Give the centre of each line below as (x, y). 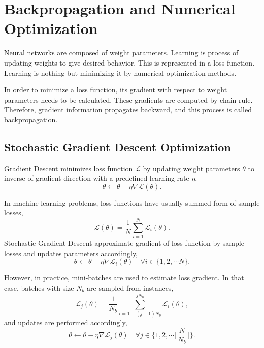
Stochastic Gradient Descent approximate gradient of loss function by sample (124, 243)
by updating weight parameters (191, 168)
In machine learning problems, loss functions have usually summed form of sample (132, 202)
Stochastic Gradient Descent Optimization (118, 147)
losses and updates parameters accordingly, (71, 253)
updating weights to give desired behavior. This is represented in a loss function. (129, 62)
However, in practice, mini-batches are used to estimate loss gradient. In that (124, 278)
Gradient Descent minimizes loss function (69, 168)
